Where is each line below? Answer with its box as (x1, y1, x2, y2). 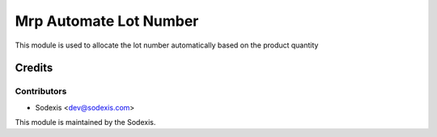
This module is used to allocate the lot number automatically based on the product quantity (15, 40, 319, 50)
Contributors (15, 85, 67, 97)
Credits (15, 61, 53, 75)
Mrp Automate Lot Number (15, 12, 199, 30)
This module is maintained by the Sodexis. (15, 118, 156, 127)
